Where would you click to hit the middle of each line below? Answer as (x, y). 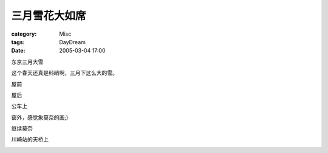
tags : (18, 42)
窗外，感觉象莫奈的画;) (40, 117)
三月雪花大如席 (49, 16)
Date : (18, 51)
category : (24, 34)
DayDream (73, 42)
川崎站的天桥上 (30, 140)
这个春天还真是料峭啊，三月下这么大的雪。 (64, 73)
